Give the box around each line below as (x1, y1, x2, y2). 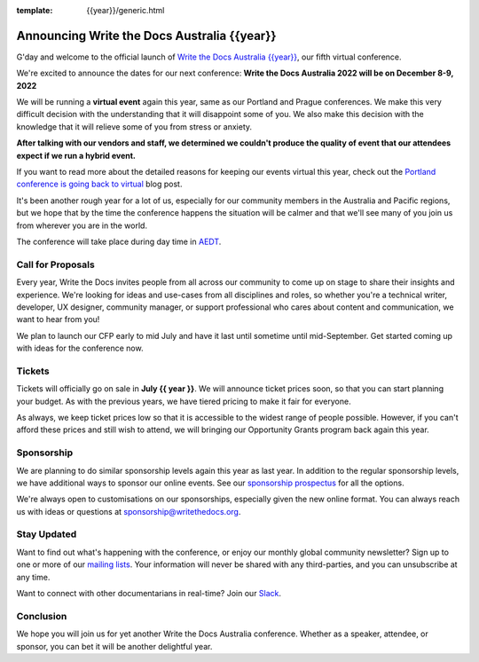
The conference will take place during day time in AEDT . (16, 236, 222, 247)
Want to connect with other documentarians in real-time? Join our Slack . (16, 588, 282, 599)
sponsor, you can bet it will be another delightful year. (16, 641, 213, 651)
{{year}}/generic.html (86, 5, 165, 15)
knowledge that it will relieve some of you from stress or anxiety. (16, 121, 253, 132)
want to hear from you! (16, 314, 100, 325)
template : (16, 5, 53, 15)
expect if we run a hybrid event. (16, 150, 137, 161)
